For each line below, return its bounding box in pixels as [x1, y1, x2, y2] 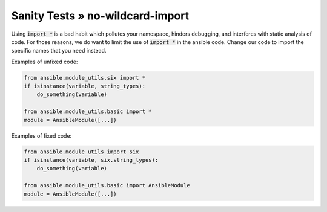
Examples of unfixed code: [11, 58, 78, 65]
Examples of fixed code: [11, 132, 72, 139]
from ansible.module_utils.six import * [24, 74, 145, 81]
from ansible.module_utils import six [24, 148, 139, 155]
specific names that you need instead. [11, 47, 107, 54]
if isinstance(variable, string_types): [24, 83, 145, 90]
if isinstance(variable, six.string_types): [24, 157, 159, 164]
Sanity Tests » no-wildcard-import [11, 9, 190, 22]
